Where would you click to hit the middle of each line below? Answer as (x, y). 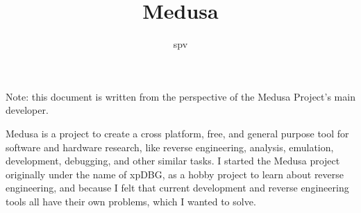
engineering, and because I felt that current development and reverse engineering (177, 188)
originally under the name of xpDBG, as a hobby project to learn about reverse (175, 174)
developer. (27, 110)
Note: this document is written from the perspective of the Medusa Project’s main (180, 96)
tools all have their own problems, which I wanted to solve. (131, 201)
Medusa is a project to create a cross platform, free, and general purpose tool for (177, 133)
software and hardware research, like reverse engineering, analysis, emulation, (170, 147)
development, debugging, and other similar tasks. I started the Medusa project (173, 161)
